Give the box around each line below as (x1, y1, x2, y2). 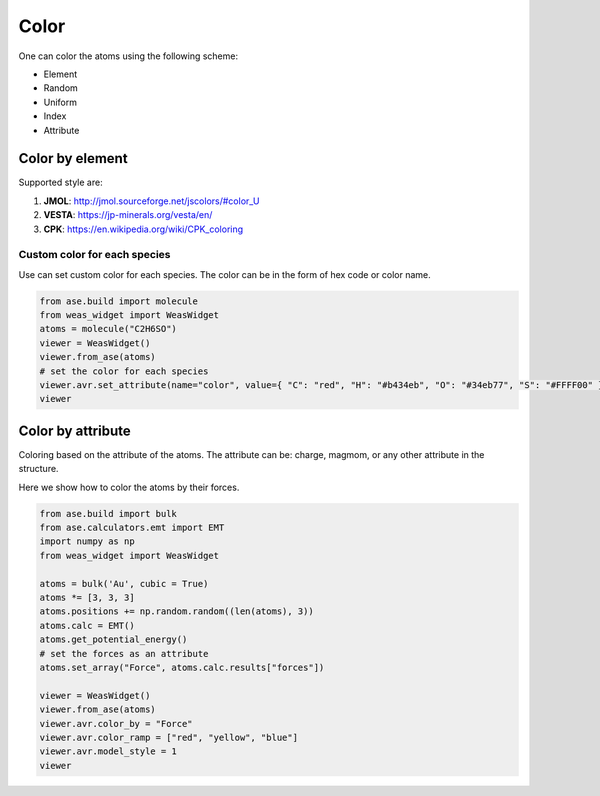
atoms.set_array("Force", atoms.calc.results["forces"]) (39, 662, 325, 673)
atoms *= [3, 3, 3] (39, 592, 135, 604)
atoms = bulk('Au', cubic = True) (39, 578, 209, 589)
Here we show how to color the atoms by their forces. (18, 481, 240, 493)
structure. (18, 463, 59, 475)
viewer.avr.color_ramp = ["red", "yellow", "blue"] (39, 731, 299, 743)
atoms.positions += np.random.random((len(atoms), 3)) (39, 606, 314, 617)
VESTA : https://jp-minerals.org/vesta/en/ (43, 209, 213, 221)
